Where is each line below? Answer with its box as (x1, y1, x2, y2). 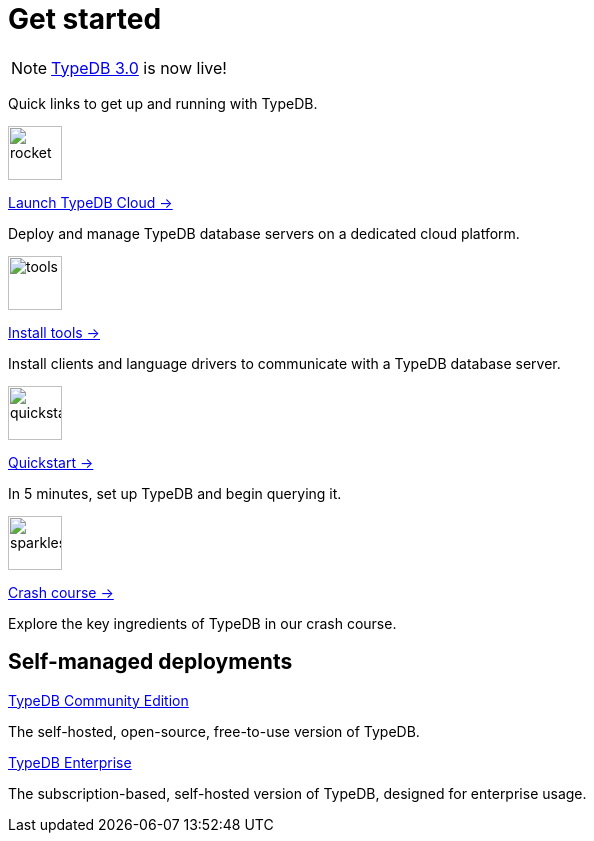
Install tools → (8, 323, 100, 341)
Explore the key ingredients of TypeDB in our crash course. (8, 614, 397, 632)
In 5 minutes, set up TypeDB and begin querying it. (8, 484, 342, 502)
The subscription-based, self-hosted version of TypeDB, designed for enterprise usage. (8, 784, 587, 802)
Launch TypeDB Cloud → (8, 193, 173, 211)
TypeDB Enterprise (8, 753, 132, 771)
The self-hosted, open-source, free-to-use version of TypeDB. (8, 722, 420, 740)
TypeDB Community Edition (8, 691, 189, 709)
